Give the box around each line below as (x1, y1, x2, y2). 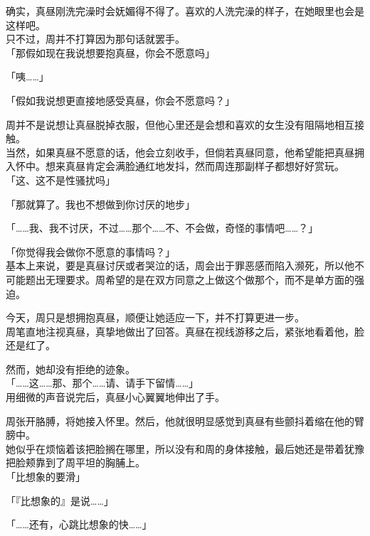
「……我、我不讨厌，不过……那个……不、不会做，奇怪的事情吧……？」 (6, 220, 319, 235)
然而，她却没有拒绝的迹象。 (6, 361, 135, 376)
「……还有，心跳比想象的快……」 (6, 517, 152, 532)
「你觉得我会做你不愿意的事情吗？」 (6, 244, 175, 259)
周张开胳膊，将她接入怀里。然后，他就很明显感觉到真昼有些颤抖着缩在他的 (6, 413, 354, 428)
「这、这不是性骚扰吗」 (6, 172, 115, 187)
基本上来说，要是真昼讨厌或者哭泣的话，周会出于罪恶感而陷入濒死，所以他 (6, 258, 354, 273)
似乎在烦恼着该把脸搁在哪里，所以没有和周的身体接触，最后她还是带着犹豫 (15, 441, 364, 456)
